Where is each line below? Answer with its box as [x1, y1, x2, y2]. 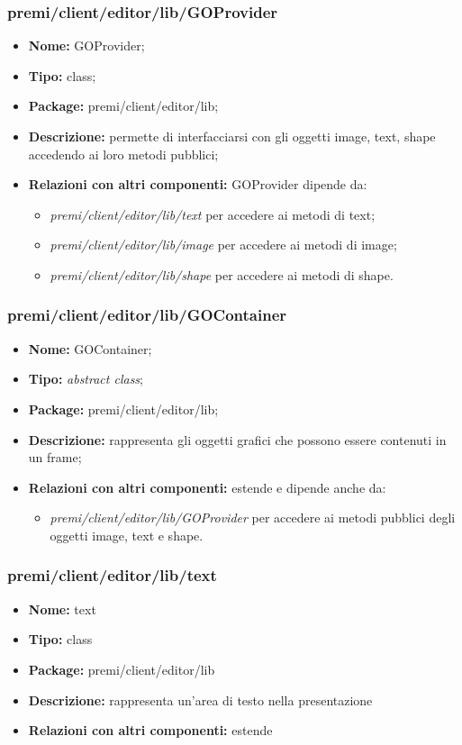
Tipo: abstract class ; [28, 369, 143, 388]
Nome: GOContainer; [28, 339, 152, 358]
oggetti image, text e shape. [50, 525, 204, 544]
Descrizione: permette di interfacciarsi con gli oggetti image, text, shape [28, 127, 436, 145]
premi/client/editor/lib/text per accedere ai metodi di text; [50, 204, 376, 223]
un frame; [28, 448, 82, 467]
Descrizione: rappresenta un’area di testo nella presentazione [28, 690, 373, 709]
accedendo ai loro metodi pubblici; [28, 144, 219, 163]
